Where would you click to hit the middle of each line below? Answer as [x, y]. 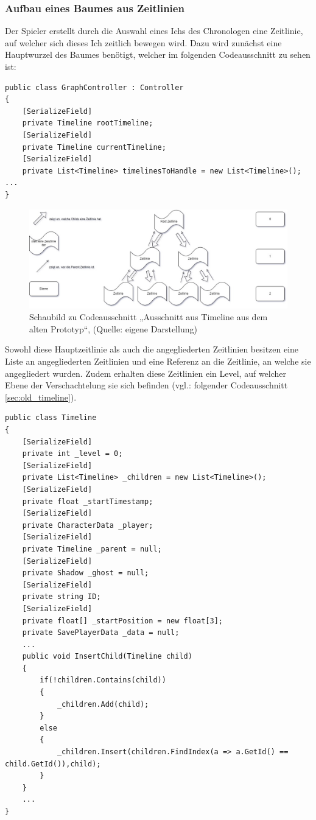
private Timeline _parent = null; [92, 549]
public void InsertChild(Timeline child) [107, 657]
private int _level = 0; [72, 454]
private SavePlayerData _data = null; [101, 633]
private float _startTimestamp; [88, 501]
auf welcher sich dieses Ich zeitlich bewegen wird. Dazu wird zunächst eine [143, 42]
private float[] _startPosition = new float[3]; [122, 621]
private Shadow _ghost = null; [86, 573]
